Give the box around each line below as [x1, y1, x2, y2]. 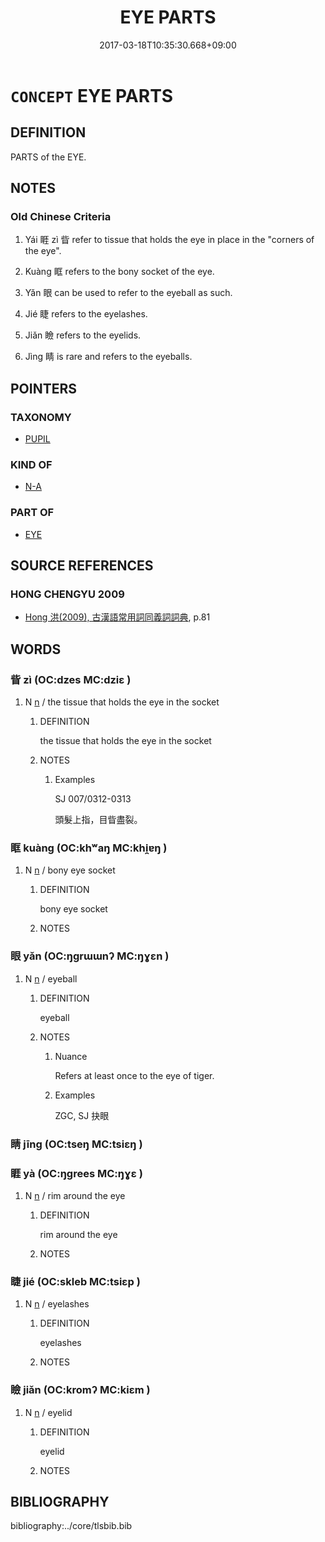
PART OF [10, 506, 55, 520]
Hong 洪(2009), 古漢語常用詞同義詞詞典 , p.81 [24, 611, 211, 623]
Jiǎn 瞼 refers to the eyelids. [24, 329, 142, 341]
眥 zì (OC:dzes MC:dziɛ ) [10, 672, 132, 686]
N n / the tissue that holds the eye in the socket [24, 696, 220, 708]
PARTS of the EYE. [10, 151, 87, 163]
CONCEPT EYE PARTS [10, 84, 174, 107]
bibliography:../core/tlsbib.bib [10, 1520, 133, 1532]
